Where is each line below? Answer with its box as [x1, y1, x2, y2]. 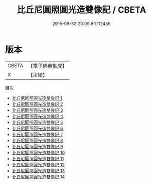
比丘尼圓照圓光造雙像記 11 [12, 155, 64, 161]
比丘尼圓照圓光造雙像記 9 [12, 143, 63, 149]
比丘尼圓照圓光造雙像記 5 [12, 119, 63, 125]
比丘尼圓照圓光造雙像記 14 [12, 174, 65, 180]
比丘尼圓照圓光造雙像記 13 [12, 168, 65, 173]
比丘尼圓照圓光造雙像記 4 [12, 113, 63, 119]
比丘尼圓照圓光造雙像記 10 [12, 150, 65, 155]
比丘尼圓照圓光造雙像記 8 [12, 138, 63, 143]
